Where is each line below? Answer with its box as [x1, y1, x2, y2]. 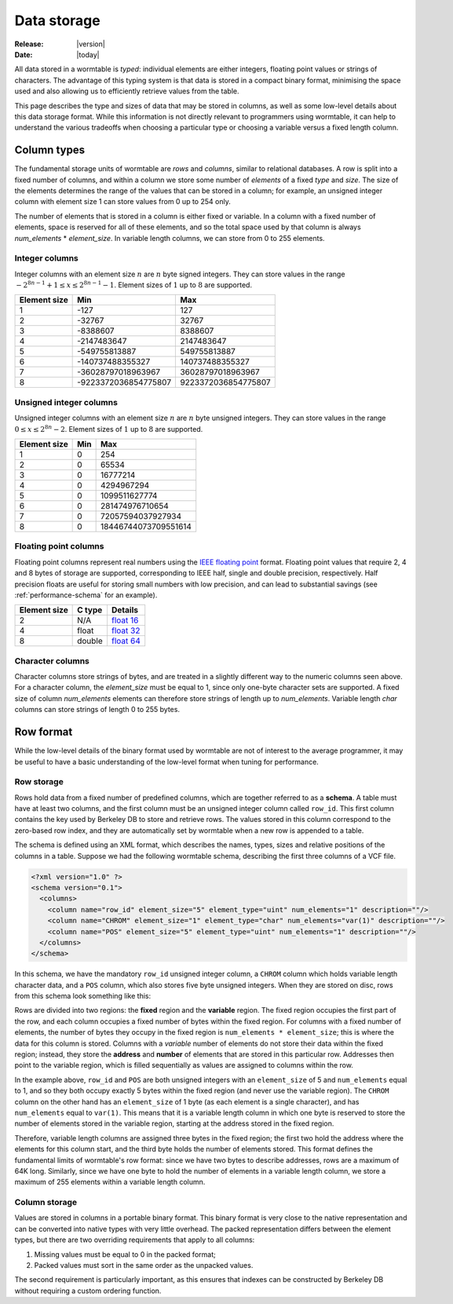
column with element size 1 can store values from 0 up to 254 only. [14, 197, 231, 206]
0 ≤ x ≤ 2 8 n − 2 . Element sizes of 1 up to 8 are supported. [14, 423, 203, 433]
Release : [14, 39, 44, 49]
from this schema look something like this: [14, 992, 152, 1001]
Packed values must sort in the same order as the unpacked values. [34, 1261, 254, 1270]
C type [77, 605, 103, 615]
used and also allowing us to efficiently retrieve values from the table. [14, 86, 239, 96]
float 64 [111, 636, 141, 647]
